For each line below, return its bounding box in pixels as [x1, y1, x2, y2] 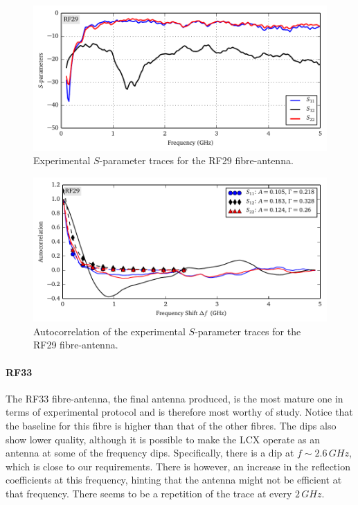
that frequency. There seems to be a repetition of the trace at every [6, 486, 292, 500]
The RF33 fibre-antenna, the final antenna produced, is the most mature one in [6, 391, 343, 405]
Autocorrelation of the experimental [33, 324, 186, 338]
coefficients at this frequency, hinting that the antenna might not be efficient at [6, 472, 342, 487]
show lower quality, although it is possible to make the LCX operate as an [6, 432, 321, 446]
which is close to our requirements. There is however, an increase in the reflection [6, 459, 350, 473]
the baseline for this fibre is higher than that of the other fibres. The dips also [6, 418, 337, 432]
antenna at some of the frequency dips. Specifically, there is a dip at [6, 445, 294, 460]
